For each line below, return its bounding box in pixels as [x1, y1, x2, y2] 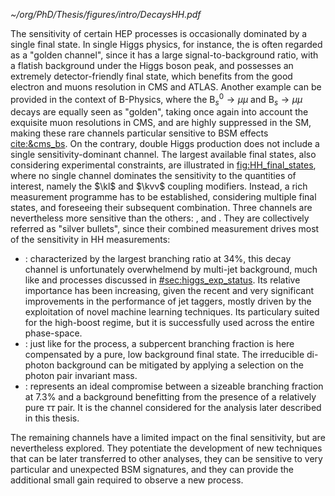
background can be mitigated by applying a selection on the [56, 359, 304, 371]
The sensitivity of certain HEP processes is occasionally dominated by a [10, 28, 308, 39]
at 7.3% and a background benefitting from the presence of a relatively [24, 391, 317, 403]
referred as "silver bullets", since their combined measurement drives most [10, 223, 320, 235]
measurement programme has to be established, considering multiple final [10, 191, 317, 203]
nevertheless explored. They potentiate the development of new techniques [10, 442, 323, 454]
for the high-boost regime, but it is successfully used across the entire [24, 317, 315, 329]
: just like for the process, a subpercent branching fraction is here [24, 338, 295, 350]
